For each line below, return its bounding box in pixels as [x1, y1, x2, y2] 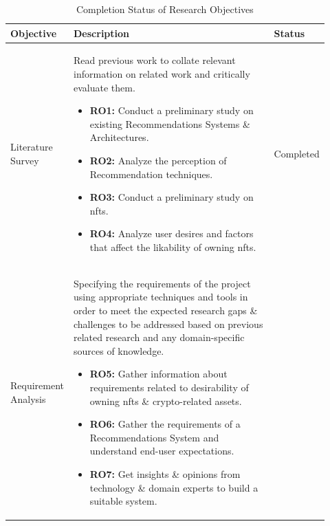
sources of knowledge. [74, 343, 164, 358]
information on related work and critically [74, 67, 250, 81]
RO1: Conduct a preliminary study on [89, 103, 254, 118]
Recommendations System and [89, 430, 219, 444]
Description [74, 25, 130, 40]
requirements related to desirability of [89, 380, 249, 394]
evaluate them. [74, 80, 135, 94]
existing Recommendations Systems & [89, 116, 250, 131]
